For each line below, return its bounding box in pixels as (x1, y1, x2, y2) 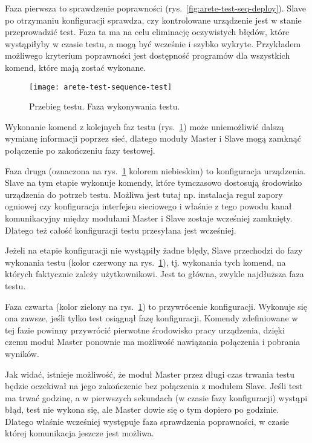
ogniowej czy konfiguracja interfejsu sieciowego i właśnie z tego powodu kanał (5, 200, 292, 212)
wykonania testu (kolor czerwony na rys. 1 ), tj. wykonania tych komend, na (5, 255, 286, 268)
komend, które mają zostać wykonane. (5, 61, 146, 73)
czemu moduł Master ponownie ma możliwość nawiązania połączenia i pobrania (5, 335, 301, 348)
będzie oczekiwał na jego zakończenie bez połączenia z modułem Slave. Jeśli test (5, 379, 303, 392)
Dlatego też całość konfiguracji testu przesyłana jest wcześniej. (5, 223, 236, 236)
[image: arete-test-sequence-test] (29, 82, 172, 91)
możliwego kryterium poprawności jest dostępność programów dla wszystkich (5, 49, 290, 62)
